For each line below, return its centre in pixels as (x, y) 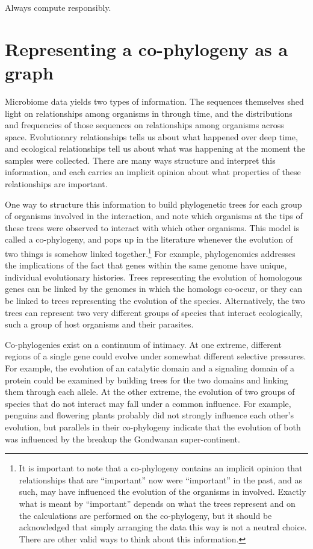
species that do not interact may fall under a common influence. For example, (148, 403)
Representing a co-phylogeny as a (147, 48)
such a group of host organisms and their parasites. (99, 324)
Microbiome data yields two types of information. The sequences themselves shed (154, 101)
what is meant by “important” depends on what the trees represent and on (157, 503)
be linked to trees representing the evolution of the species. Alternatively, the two (155, 301)
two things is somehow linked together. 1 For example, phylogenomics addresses (150, 253)
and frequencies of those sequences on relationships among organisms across (144, 125)
